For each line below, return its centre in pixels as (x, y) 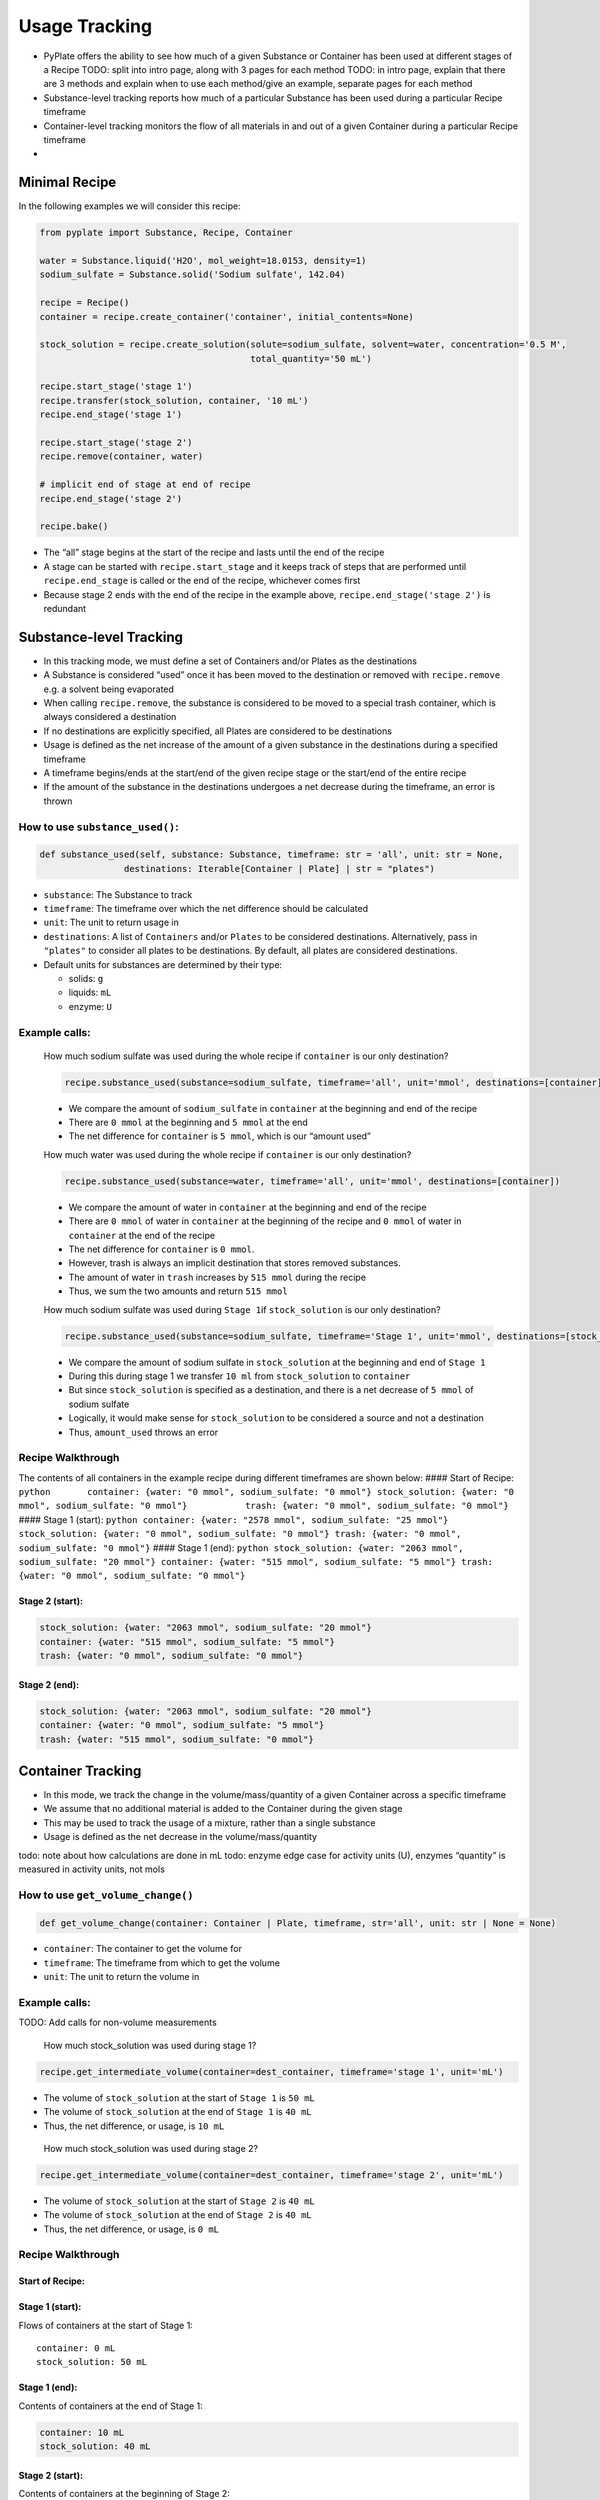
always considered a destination (110, 717)
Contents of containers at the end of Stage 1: (111, 2406)
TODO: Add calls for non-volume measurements (117, 2022)
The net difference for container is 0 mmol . (161, 1249)
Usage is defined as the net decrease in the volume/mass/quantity (180, 1837)
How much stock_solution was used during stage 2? (151, 2148)
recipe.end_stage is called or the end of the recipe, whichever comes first (202, 581)
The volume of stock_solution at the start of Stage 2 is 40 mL (179, 2201)
